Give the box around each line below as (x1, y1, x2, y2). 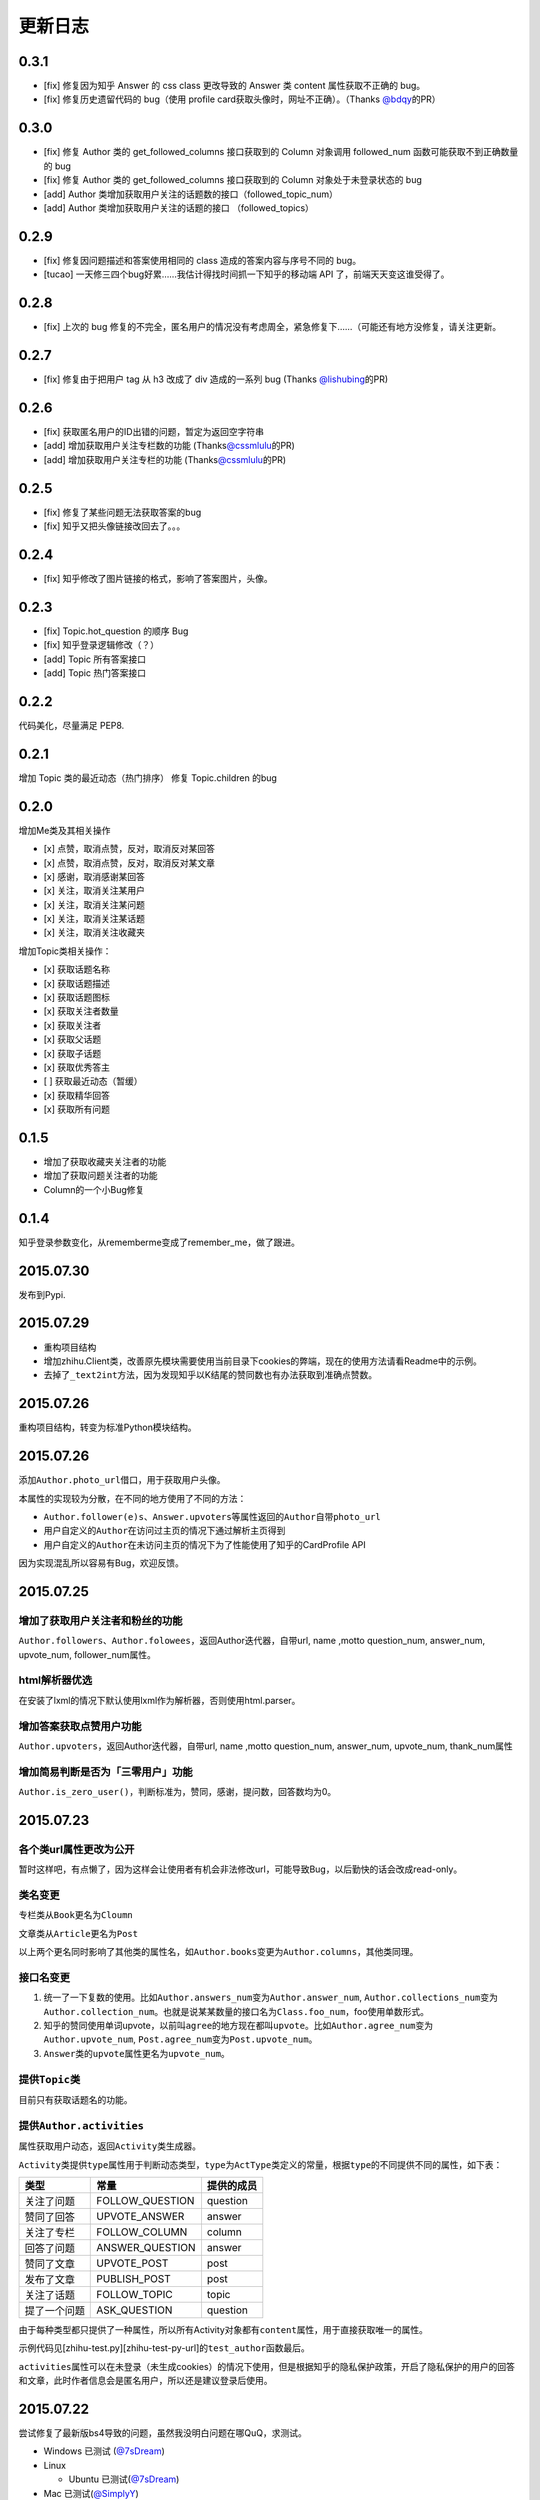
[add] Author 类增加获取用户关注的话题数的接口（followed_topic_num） (43, 188, 339, 200)
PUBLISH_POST (96, 2271, 172, 2285)
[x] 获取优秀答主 (43, 1061, 110, 1073)
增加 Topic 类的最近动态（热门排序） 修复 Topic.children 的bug (18, 771, 277, 784)
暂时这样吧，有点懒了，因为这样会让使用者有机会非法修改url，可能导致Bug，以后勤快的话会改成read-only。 (18, 1863, 463, 1875)
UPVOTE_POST (96, 2256, 169, 2270)
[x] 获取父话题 (43, 1033, 102, 1045)
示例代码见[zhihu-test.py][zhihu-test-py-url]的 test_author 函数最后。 (18, 2342, 310, 2354)
